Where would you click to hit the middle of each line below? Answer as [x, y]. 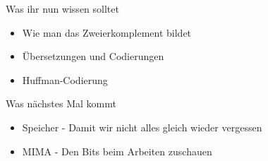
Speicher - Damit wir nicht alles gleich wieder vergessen [142, 127]
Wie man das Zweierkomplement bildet [107, 32]
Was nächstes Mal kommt [61, 103]
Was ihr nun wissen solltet [62, 8]
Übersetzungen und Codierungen [93, 56]
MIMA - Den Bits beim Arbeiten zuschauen [117, 151]
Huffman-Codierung [65, 79]
